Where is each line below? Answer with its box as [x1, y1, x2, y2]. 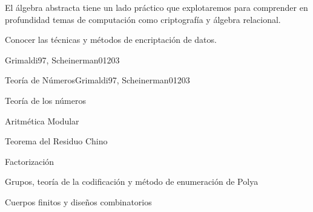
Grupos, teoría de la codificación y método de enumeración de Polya [5, 175, 259, 188]
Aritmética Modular [5, 114, 79, 127]
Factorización [5, 155, 54, 167]
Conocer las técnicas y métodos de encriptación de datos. [5, 33, 217, 46]
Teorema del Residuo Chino [5, 135, 108, 147]
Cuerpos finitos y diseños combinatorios [5, 195, 152, 208]
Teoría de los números [5, 94, 86, 106]
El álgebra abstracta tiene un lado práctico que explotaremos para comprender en [5, 1, 308, 13]
